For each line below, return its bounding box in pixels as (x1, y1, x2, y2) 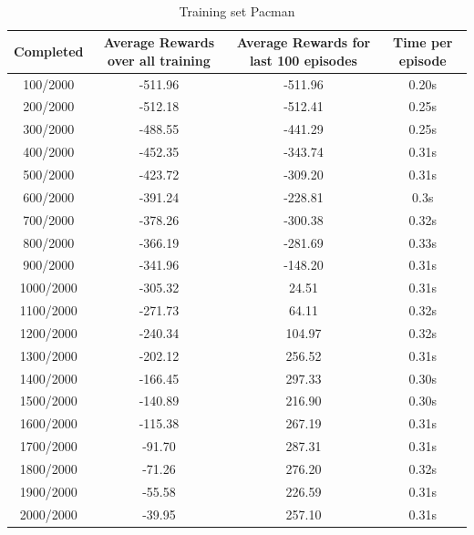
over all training (108, 50, 211, 69)
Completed (14, 41, 84, 60)
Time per (393, 33, 453, 52)
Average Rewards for (236, 33, 371, 52)
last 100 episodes (249, 50, 357, 69)
